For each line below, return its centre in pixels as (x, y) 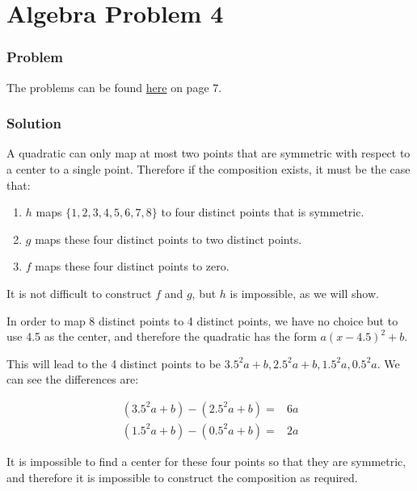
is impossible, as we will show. (304, 293)
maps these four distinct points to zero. (132, 266)
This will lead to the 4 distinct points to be (114, 363)
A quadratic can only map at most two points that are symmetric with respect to (208, 153)
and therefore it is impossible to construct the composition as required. (182, 477)
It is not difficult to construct (79, 293)
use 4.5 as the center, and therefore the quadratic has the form (162, 336)
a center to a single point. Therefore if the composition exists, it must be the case (208, 169)
